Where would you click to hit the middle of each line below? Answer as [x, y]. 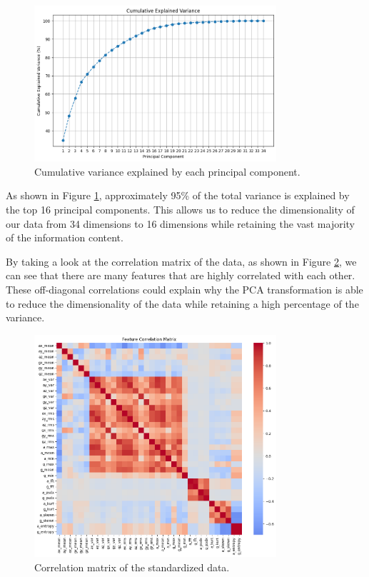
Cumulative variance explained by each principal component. [167, 171]
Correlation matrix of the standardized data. [132, 567]
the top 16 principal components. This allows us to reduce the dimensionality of [180, 210]
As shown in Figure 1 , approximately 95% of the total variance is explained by [178, 195]
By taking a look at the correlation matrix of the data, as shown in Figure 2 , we [181, 261]
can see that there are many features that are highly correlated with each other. [181, 275]
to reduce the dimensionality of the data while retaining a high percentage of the [182, 303]
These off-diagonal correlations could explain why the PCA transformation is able [184, 290]
